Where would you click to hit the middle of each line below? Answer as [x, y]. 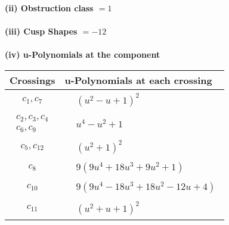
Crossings [33, 80]
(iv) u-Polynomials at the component [83, 54]
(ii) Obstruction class [49, 8]
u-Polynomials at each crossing [138, 80]
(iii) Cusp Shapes [41, 31]
